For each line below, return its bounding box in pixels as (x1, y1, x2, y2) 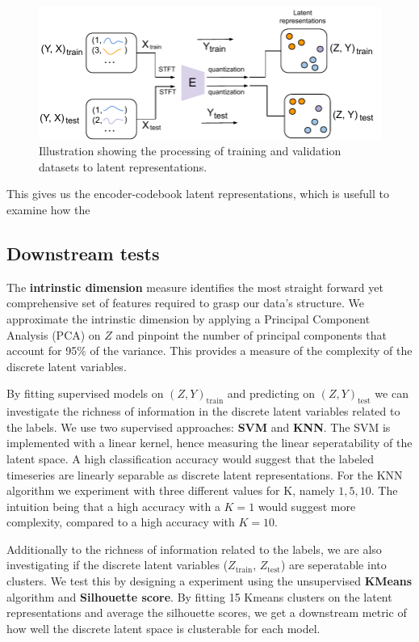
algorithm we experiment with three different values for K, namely (6, 482, 335, 499)
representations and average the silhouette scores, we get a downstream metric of (6, 604, 407, 621)
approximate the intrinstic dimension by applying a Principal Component (6, 310, 371, 327)
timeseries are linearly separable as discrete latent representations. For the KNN (6, 466, 403, 483)
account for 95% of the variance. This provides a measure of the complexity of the (6, 342, 413, 359)
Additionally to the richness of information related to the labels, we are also (6, 540, 382, 557)
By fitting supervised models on (6, 385, 164, 402)
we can (375, 385, 409, 402)
